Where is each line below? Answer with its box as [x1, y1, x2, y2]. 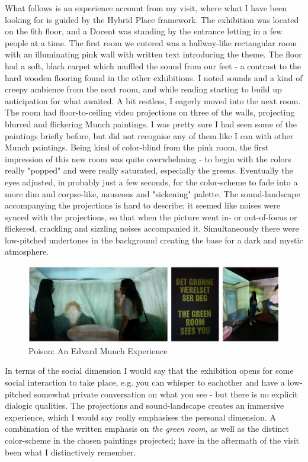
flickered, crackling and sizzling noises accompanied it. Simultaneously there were [5, 222, 299, 235]
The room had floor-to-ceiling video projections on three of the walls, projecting [5, 106, 295, 118]
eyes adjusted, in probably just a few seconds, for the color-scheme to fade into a [5, 175, 298, 188]
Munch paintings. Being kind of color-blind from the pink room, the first [5, 141, 269, 153]
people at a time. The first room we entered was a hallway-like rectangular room [5, 36, 297, 49]
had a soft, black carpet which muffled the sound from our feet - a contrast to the [5, 59, 301, 72]
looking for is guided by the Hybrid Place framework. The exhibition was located [5, 13, 299, 25]
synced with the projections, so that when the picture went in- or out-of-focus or [5, 210, 297, 223]
